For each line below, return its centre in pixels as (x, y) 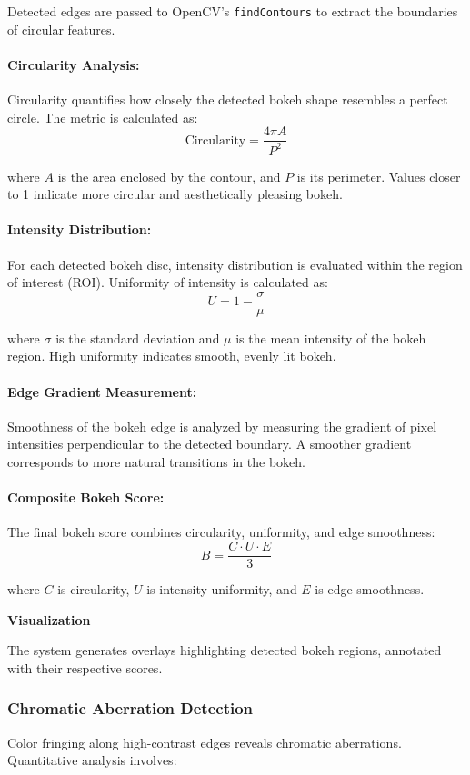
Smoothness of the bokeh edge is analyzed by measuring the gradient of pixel (222, 426)
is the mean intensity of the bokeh (331, 338)
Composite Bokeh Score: (86, 497)
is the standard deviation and (138, 338)
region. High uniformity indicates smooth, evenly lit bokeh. (172, 356)
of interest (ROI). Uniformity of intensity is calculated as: (168, 282)
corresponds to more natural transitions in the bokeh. (156, 462)
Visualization (49, 619)
